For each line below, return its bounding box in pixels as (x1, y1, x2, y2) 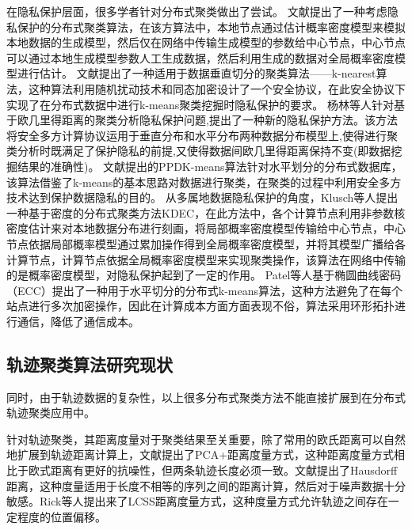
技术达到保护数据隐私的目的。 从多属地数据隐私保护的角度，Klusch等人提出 (6, 189, 399, 206)
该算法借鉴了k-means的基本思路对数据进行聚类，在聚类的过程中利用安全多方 (6, 173, 402, 190)
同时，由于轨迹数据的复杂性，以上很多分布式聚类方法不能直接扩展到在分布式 (6, 388, 406, 405)
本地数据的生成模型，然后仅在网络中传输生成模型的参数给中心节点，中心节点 (6, 34, 406, 51)
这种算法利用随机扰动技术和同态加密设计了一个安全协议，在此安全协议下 (28, 80, 406, 97)
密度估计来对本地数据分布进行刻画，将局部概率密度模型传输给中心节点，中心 (6, 220, 406, 237)
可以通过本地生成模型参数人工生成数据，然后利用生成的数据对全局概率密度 (6, 49, 395, 66)
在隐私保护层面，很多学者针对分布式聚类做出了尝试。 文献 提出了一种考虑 (6, 3, 387, 19)
